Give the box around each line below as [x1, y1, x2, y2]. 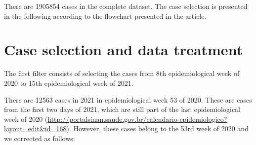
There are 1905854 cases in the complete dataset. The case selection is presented [4, 1, 248, 11]
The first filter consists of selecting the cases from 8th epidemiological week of [4, 68, 240, 78]
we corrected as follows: [4, 133, 75, 143]
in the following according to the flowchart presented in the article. [4, 10, 207, 21]
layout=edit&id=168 [4, 123, 67, 134]
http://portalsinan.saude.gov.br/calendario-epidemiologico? [47, 113, 227, 124]
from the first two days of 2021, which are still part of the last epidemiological [4, 104, 241, 114]
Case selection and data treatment [4, 39, 243, 60]
